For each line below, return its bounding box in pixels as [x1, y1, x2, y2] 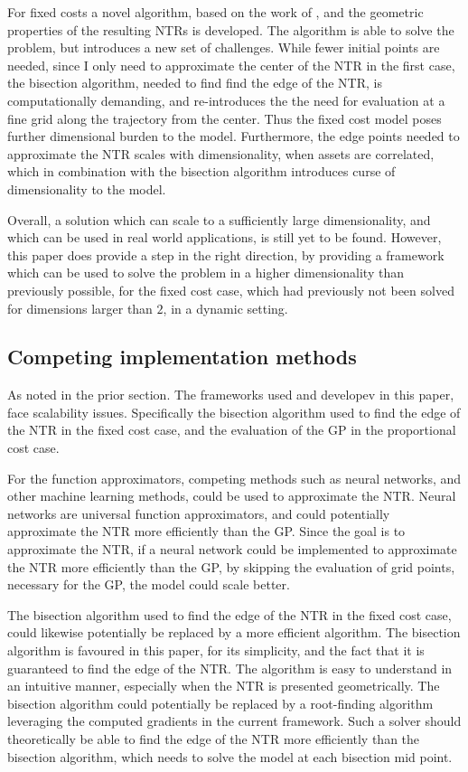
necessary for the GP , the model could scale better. [7, 575, 290, 594]
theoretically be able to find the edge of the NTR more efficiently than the [7, 729, 420, 748]
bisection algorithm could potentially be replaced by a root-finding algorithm [7, 693, 434, 712]
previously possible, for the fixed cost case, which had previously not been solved [7, 280, 454, 299]
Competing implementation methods [7, 343, 357, 371]
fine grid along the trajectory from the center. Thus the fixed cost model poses [7, 108, 442, 127]
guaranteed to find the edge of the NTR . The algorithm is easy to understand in [7, 658, 453, 677]
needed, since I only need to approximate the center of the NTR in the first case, [7, 55, 455, 74]
